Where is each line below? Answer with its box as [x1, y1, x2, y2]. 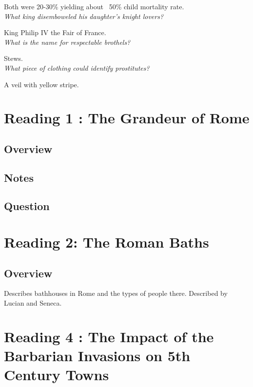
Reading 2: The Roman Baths [4, 232, 209, 252]
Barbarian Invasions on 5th [4, 346, 191, 366]
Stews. [4, 53, 23, 63]
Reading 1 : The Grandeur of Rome [4, 108, 250, 128]
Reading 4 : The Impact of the [4, 326, 214, 346]
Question [4, 198, 50, 213]
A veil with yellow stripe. [4, 79, 79, 89]
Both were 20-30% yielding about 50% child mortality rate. [4, 1, 184, 11]
